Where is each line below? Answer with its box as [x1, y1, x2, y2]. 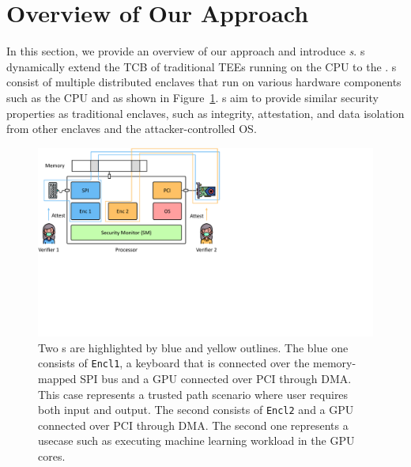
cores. [38, 448, 66, 465]
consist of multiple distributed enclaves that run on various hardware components [6, 74, 402, 90]
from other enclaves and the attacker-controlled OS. [6, 120, 257, 137]
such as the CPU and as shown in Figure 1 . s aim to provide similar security [6, 89, 379, 105]
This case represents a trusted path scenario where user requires [38, 385, 349, 402]
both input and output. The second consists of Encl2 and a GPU [38, 401, 354, 418]
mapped [38, 370, 77, 387]
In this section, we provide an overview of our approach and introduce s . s [6, 43, 365, 59]
